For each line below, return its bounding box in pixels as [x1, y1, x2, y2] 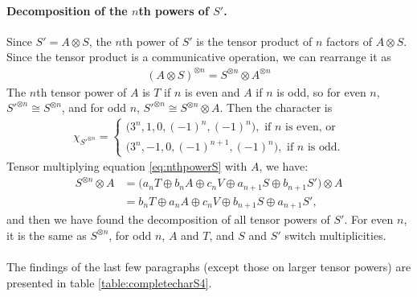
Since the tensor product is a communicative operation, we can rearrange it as [6, 48, 391, 65]
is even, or [285, 122, 336, 134]
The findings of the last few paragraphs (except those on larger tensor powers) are [6, 258, 411, 275]
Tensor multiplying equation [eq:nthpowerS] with [6, 158, 247, 175]
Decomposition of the [6, 2, 128, 19]
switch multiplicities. [284, 226, 386, 243]
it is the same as [6, 226, 87, 243]
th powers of [138, 2, 209, 19]
